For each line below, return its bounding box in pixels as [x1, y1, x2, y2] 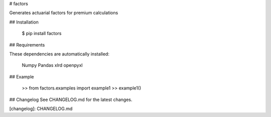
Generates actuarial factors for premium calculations [9, 10, 118, 16]
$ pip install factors [22, 30, 62, 36]
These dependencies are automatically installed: [9, 50, 110, 57]
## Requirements [9, 41, 45, 47]
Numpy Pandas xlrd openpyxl [22, 62, 83, 68]
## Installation [9, 19, 39, 25]
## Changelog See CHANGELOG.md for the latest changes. [9, 96, 132, 102]
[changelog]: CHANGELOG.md [9, 105, 73, 111]
